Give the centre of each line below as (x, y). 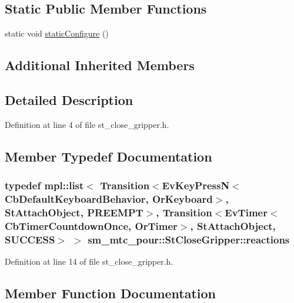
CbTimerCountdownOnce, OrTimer (91, 225)
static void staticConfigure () (57, 33)
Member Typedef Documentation (108, 156)
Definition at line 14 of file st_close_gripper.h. (89, 261)
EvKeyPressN (196, 185)
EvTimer (246, 212)
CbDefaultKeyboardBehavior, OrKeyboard (109, 199)
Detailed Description (69, 99)
